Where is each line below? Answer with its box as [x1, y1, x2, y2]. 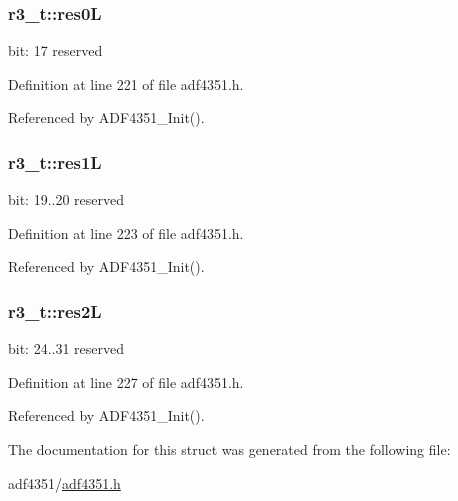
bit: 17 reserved [8, 40, 103, 61]
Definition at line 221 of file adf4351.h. [8, 73, 244, 94]
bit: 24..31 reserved [8, 338, 125, 359]
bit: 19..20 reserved [8, 189, 125, 210]
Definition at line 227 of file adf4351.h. [8, 371, 244, 392]
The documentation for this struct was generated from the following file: [8, 439, 451, 459]
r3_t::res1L [8, 149, 102, 174]
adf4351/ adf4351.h [8, 472, 121, 493]
